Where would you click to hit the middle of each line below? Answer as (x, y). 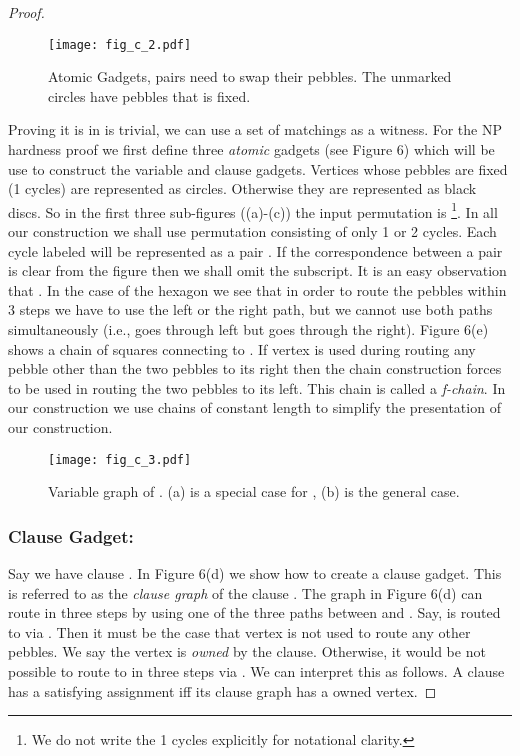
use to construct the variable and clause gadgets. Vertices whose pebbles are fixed (258, 168)
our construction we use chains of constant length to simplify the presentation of (254, 407)
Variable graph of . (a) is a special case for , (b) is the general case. (254, 491)
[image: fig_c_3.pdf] (120, 459)
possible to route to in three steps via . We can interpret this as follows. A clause (256, 671)
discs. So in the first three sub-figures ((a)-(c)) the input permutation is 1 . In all (253, 210)
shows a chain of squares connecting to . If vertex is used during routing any (242, 348)
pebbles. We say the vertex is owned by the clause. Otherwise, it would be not (247, 651)
